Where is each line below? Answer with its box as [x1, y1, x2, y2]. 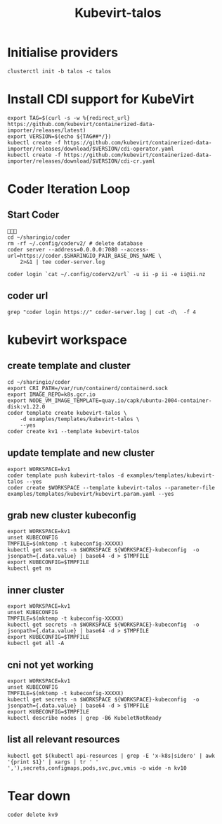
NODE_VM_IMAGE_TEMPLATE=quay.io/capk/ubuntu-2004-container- [29, 397, 212, 404]
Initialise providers [7, 44, 118, 61]
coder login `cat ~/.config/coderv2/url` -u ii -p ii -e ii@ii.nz [7, 270, 206, 277]
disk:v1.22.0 [7, 403, 46, 410]
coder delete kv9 [7, 811, 58, 818]
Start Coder [7, 209, 60, 221]
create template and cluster [7, 360, 131, 372]
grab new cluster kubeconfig [7, 509, 137, 521]
